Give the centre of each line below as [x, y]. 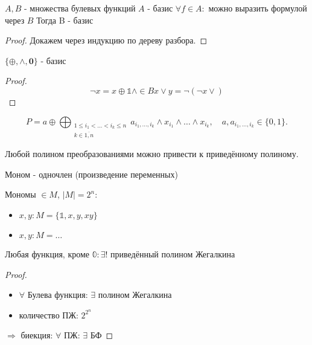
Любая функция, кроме [47, 253]
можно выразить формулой [258, 8]
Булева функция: [58, 295]
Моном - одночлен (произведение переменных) [91, 174]
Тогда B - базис [65, 20]
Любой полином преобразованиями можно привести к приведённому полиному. [152, 154]
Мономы [21, 194]
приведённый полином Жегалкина [173, 253]
